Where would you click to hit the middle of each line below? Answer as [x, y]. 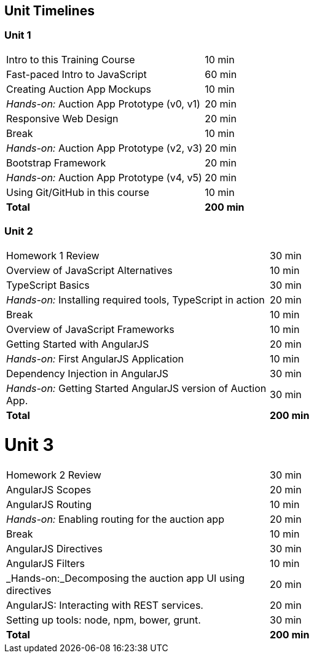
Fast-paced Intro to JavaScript [77, 74]
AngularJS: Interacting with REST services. [105, 605]
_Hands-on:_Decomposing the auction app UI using [125, 578]
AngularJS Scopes [49, 490]
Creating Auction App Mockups [79, 89]
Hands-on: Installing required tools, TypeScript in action [135, 300]
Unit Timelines [49, 11]
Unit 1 [18, 35]
